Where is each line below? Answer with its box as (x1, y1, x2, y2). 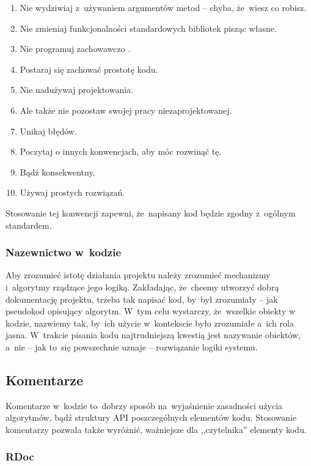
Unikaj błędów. (20, 124, 77, 137)
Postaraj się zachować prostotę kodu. (20, 62, 158, 75)
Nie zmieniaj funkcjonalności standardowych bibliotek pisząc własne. (20, 21, 277, 34)
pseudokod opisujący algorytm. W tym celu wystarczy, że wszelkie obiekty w (5, 305, 296, 317)
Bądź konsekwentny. (20, 165, 95, 178)
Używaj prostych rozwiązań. (20, 186, 125, 199)
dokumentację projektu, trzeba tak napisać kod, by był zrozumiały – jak (5, 292, 278, 305)
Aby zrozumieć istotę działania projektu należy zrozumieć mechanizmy (5, 268, 271, 281)
